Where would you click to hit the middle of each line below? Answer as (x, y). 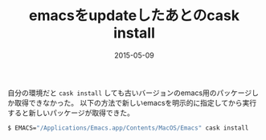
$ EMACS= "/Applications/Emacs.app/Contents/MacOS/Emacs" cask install (128, 128)
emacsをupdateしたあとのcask (134, 16)
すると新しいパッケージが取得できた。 (71, 113)
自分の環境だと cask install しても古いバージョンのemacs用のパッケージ (130, 93)
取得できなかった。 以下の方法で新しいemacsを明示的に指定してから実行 (135, 102)
